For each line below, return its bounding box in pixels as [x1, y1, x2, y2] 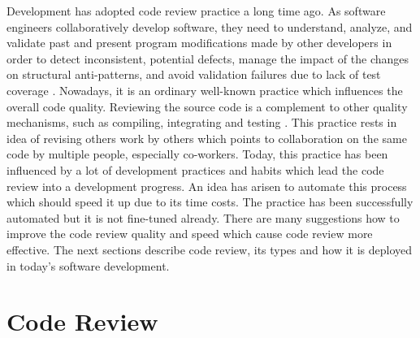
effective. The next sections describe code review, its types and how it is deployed [6, 240, 413, 258]
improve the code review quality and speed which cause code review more [6, 225, 373, 242]
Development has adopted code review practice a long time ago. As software [6, 2, 386, 19]
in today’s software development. [6, 257, 170, 274]
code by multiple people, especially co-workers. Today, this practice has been [6, 145, 388, 162]
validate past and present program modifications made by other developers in [6, 34, 392, 51]
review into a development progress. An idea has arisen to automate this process [6, 177, 407, 194]
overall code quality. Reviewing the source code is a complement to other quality [6, 97, 408, 115]
